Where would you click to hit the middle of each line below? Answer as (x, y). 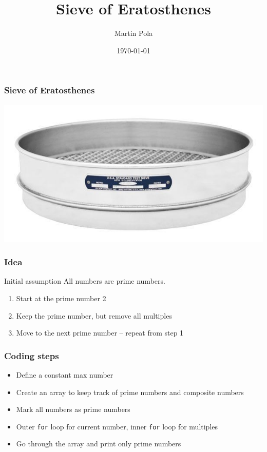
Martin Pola (133, 33)
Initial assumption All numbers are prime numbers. (85, 281)
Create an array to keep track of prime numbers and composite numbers (130, 392)
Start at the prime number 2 (61, 298)
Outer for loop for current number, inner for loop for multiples (117, 426)
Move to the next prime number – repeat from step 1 (100, 333)
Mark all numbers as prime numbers (73, 409)
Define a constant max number (65, 374)
